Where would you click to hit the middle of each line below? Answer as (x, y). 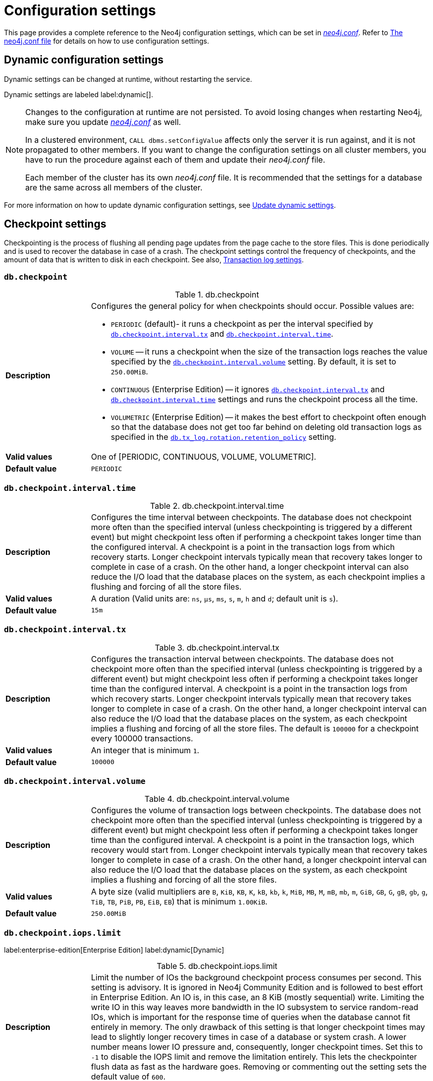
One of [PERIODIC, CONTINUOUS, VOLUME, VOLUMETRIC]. (204, 457)
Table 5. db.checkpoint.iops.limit (217, 966)
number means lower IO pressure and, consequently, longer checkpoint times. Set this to (257, 1047)
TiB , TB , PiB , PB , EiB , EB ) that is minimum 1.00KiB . (179, 902)
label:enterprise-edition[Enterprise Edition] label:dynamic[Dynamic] (114, 950)
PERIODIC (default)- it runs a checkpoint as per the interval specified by (242, 324)
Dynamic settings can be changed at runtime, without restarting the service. (128, 79)
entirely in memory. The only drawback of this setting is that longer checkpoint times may (258, 1027)
